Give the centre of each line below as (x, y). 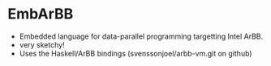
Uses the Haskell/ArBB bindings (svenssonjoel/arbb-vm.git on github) (135, 53)
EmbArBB (41, 14)
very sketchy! (42, 44)
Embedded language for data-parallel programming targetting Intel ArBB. (141, 36)
